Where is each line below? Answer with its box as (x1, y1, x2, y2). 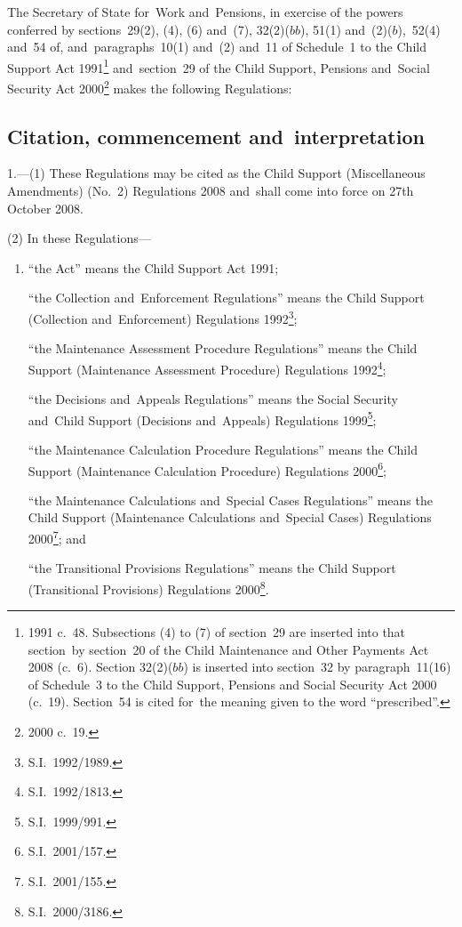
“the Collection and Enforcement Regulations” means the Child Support (28, 288, 425, 307)
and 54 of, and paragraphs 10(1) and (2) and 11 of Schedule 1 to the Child (7, 37, 426, 56)
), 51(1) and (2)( (300, 20, 393, 38)
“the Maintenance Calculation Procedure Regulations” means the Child (28, 439, 418, 458)
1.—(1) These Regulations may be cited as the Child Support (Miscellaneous (7, 164, 426, 182)
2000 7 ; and (28, 527, 86, 547)
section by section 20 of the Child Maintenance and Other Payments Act (28, 640, 429, 658)
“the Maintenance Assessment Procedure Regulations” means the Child (28, 339, 418, 358)
